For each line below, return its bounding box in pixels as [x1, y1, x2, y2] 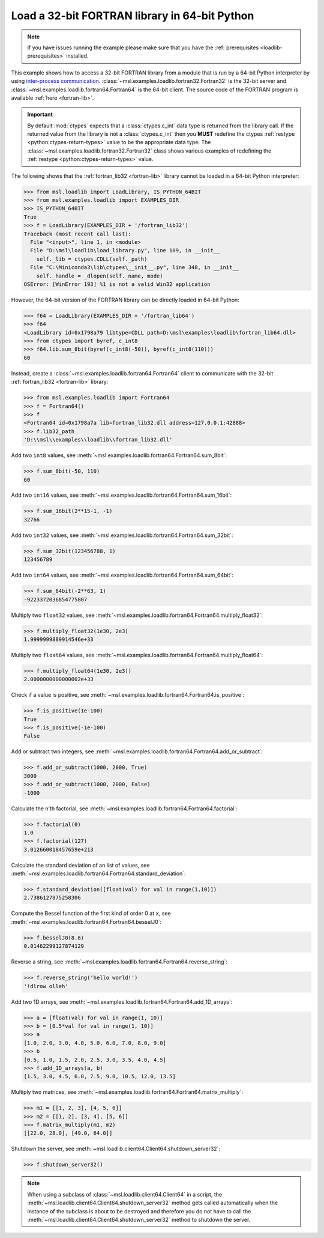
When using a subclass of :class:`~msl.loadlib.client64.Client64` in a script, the [27, 1191, 222, 1198]
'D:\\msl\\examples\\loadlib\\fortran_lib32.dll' [23, 436, 173, 443]
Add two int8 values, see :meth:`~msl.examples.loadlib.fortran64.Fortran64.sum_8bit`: [11, 452, 227, 459]
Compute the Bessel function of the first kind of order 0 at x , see [11, 910, 171, 917]
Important [27, 111, 53, 118]
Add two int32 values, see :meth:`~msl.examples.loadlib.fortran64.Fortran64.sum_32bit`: [11, 532, 233, 539]
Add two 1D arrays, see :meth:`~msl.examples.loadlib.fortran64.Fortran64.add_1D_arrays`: [11, 998, 233, 1006]
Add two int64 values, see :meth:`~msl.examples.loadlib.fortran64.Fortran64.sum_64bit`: [11, 571, 234, 579]
